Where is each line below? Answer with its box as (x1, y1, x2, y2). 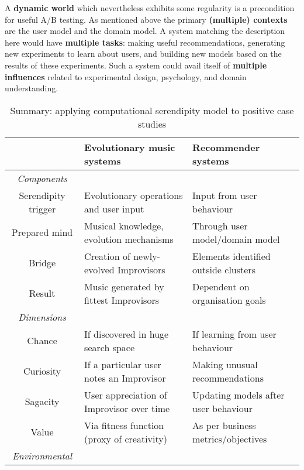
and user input (84, 201, 144, 215)
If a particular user (84, 357, 161, 371)
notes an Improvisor (84, 370, 166, 385)
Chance (27, 334, 57, 348)
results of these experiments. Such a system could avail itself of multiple (5, 59, 267, 71)
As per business (192, 418, 256, 432)
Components (17, 171, 67, 185)
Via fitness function (84, 418, 164, 432)
